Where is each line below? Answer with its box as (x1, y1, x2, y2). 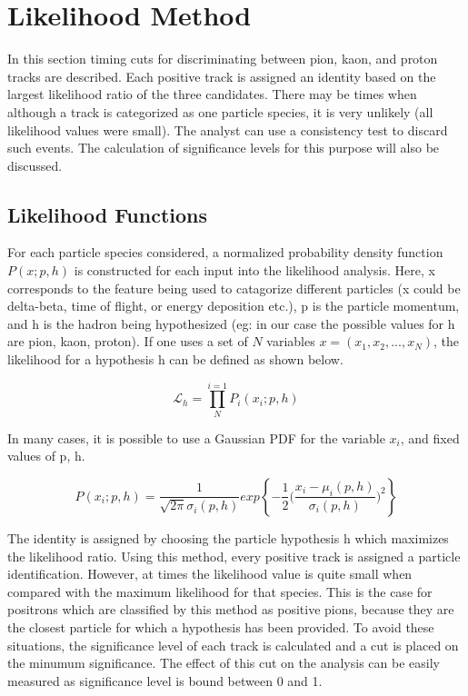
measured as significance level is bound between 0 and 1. (7, 671, 323, 690)
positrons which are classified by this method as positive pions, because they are (7, 600, 454, 619)
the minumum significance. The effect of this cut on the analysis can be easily (7, 653, 440, 672)
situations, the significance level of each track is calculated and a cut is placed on (7, 635, 459, 654)
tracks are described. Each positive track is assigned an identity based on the (7, 66, 436, 85)
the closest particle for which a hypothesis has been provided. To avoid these (7, 617, 434, 636)
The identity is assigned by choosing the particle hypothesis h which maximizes (7, 528, 449, 547)
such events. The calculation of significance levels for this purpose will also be (7, 138, 440, 157)
